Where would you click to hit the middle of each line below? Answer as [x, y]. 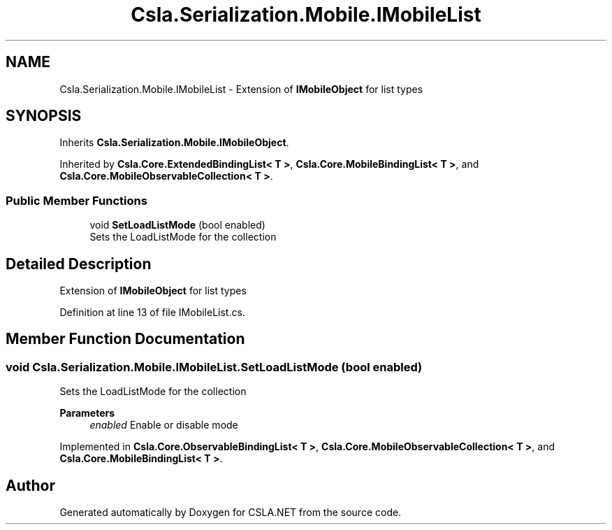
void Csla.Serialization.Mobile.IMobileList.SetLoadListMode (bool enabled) [214, 367]
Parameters [87, 413]
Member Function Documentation [125, 339]
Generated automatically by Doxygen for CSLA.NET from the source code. [231, 513]
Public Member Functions [76, 200]
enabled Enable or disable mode [164, 425]
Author [30, 485]
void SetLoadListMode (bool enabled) [177, 225]
